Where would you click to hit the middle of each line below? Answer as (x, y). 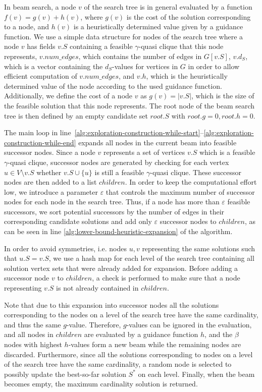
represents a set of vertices (144, 152)
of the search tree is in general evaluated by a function (168, 7)
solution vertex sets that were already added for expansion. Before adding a (121, 268)
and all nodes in (29, 334)
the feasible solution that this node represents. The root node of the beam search (129, 105)
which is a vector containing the (54, 66)
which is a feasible (227, 152)
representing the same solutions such (199, 248)
